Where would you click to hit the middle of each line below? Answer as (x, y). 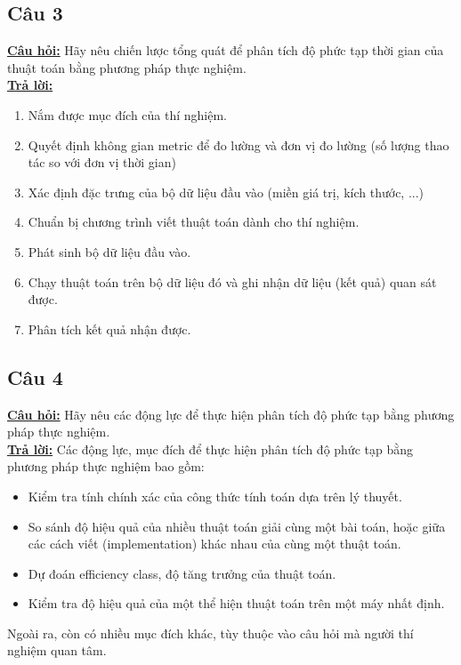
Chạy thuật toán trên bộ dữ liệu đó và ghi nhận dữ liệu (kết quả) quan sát (232, 281)
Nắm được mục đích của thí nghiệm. (128, 114)
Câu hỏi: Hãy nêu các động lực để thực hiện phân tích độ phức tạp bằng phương (231, 414)
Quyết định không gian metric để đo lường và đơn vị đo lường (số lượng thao (239, 144)
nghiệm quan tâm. (57, 650)
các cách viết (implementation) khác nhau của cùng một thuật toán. (214, 544)
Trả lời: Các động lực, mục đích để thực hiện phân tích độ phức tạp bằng (210, 449)
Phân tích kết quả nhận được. (109, 328)
